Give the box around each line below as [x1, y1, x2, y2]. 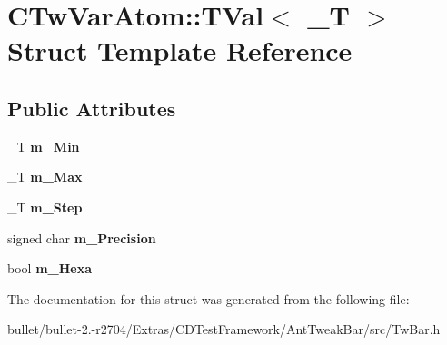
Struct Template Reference [7, 32, 353, 69]
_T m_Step [7, 197, 83, 216]
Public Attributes [7, 94, 176, 122]
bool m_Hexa [7, 259, 93, 278]
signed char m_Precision [7, 228, 156, 247]
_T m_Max [7, 167, 83, 186]
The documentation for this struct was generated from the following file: [7, 289, 410, 308]
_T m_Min [7, 136, 80, 155]
